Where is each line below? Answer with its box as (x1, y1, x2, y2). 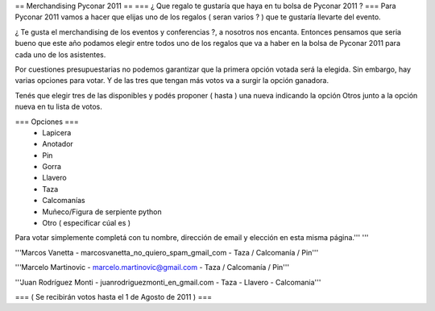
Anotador (42, 139, 74, 149)
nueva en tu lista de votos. (14, 102, 102, 112)
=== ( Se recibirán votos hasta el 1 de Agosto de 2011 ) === (14, 292, 213, 301)
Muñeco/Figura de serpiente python (42, 206, 162, 217)
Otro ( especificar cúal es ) (42, 218, 131, 228)
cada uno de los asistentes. (14, 49, 106, 60)
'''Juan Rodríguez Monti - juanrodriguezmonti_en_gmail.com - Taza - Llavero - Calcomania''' (14, 277, 321, 287)
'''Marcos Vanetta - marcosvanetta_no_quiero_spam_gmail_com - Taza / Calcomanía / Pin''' (14, 247, 319, 257)
